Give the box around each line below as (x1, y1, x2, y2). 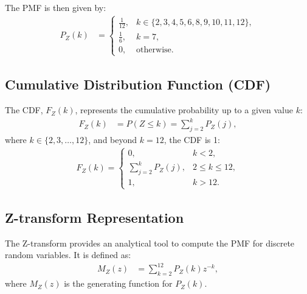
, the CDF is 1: (164, 133, 220, 146)
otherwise (136, 45, 171, 54)
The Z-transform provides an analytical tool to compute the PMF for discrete (5, 236, 295, 249)
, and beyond (88, 133, 137, 146)
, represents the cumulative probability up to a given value (75, 103, 293, 116)
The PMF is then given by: (5, 1, 106, 13)
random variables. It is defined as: (5, 248, 131, 261)
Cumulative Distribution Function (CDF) (5, 75, 271, 94)
